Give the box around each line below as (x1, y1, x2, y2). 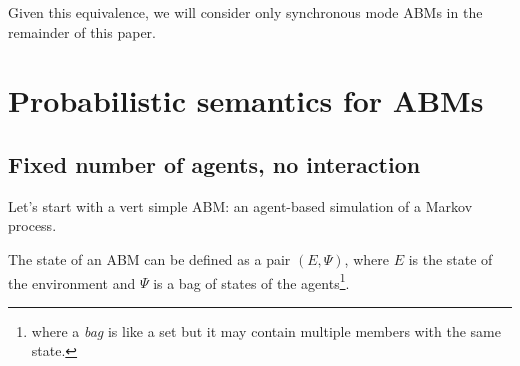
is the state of (408, 248, 493, 269)
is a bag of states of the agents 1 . (153, 269, 350, 293)
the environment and (8, 272, 136, 293)
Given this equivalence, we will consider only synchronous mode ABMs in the (8, 2, 483, 22)
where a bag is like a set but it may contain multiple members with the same (31, 320, 501, 341)
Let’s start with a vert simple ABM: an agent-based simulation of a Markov (8, 195, 473, 216)
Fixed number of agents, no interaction (8, 148, 421, 179)
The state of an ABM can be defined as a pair (8, 248, 291, 269)
